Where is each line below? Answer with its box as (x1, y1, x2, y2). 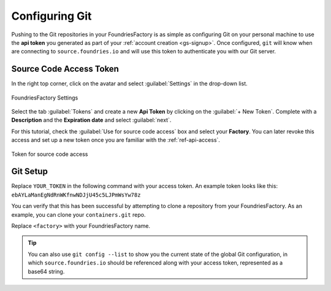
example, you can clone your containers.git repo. (11, 211, 146, 218)
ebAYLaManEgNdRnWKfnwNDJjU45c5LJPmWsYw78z (11, 191, 141, 198)
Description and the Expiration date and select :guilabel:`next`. (11, 117, 172, 124)
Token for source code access (11, 150, 88, 158)
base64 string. (28, 268, 65, 275)
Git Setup (11, 166, 48, 177)
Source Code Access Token (11, 64, 120, 74)
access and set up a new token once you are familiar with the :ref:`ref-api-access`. (11, 136, 221, 144)
